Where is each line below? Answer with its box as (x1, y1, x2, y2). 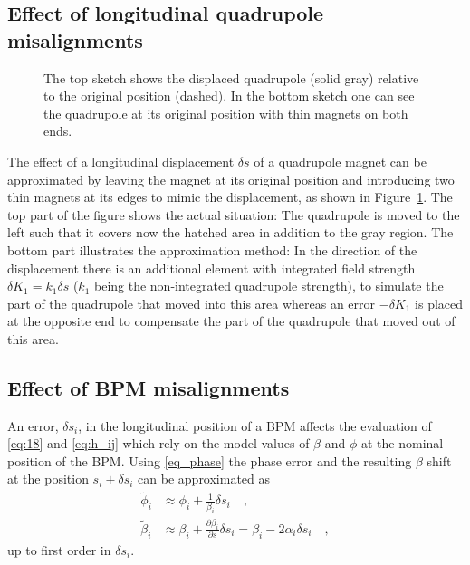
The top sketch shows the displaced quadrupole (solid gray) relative (43, 68, 419, 87)
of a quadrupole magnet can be (254, 151, 427, 170)
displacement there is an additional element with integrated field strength (7, 258, 416, 277)
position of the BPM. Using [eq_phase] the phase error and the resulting (7, 451, 412, 470)
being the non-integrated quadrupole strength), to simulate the (93, 276, 444, 295)
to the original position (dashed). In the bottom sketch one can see (43, 86, 415, 105)
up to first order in (7, 540, 111, 559)
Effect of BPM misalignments (7, 373, 290, 401)
